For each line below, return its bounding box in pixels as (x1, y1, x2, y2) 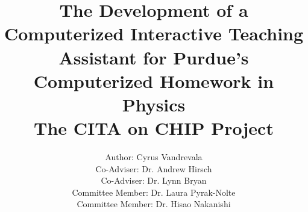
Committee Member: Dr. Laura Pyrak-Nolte (72, 185, 236, 198)
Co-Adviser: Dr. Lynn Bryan (101, 174, 207, 187)
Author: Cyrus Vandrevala (105, 151, 203, 163)
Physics (122, 92, 186, 116)
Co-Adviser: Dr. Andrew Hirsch (95, 162, 212, 175)
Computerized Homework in (33, 68, 274, 93)
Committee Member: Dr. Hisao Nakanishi (77, 198, 231, 210)
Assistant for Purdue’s (58, 45, 249, 69)
